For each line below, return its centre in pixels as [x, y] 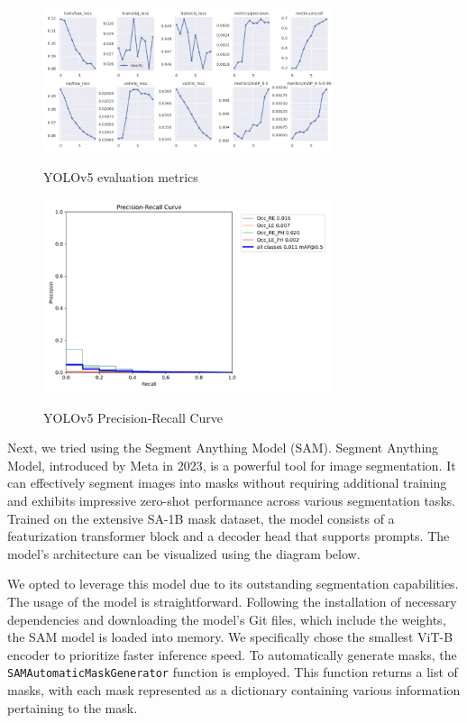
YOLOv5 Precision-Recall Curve [133, 417]
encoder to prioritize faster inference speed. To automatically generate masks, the [232, 654]
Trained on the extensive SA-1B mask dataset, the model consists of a [201, 518]
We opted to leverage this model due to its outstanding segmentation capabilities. [233, 584]
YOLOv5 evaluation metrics [121, 177]
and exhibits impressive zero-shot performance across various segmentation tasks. [232, 500]
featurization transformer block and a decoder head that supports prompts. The [229, 536]
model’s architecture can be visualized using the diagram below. [184, 553]
